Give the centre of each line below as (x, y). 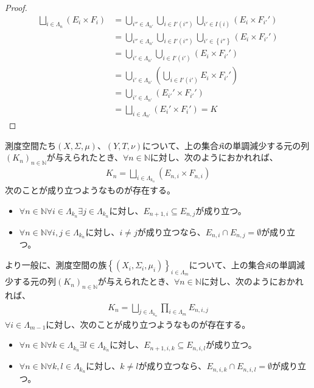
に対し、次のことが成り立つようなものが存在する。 (148, 324)
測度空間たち (30, 145)
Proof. (16, 7)
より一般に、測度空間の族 (56, 265)
